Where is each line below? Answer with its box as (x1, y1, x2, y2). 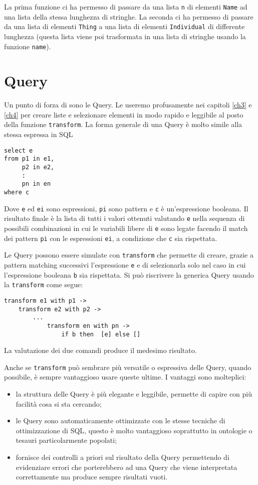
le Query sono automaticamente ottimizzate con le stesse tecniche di (16, 415, 225, 426)
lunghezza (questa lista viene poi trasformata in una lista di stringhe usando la (4, 31, 246, 41)
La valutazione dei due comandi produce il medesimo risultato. (4, 345, 197, 355)
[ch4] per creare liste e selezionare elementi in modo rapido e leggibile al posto (4, 109, 243, 119)
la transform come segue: (4, 279, 83, 290)
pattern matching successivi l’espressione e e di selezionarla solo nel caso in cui (4, 259, 246, 270)
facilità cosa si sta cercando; (16, 398, 102, 409)
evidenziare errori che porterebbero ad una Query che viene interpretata (16, 461, 237, 472)
